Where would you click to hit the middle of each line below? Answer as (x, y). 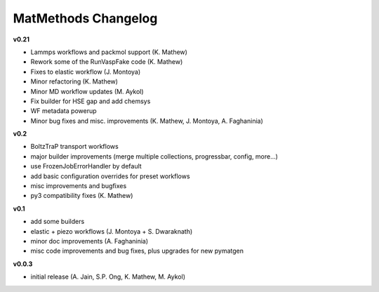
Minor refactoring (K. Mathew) (74, 81)
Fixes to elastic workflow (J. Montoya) (86, 72)
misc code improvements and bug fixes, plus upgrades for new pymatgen (137, 251)
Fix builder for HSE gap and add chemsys (91, 101)
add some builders (58, 222)
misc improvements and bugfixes (79, 186)
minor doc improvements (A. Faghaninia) (89, 241)
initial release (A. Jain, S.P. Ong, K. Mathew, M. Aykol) (108, 277)
